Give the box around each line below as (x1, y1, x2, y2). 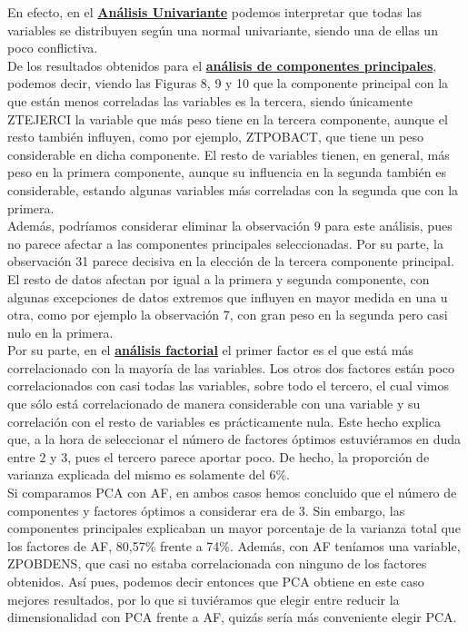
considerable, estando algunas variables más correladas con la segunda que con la (7, 180, 459, 199)
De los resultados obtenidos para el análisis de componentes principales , (7, 55, 437, 74)
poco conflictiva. (7, 38, 98, 57)
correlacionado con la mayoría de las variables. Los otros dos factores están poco (7, 358, 455, 377)
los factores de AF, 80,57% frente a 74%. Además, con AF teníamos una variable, (7, 536, 461, 555)
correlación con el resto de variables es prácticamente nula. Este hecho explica (7, 411, 442, 430)
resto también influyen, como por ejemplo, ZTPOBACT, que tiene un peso (7, 127, 423, 146)
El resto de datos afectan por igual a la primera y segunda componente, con (7, 269, 430, 288)
